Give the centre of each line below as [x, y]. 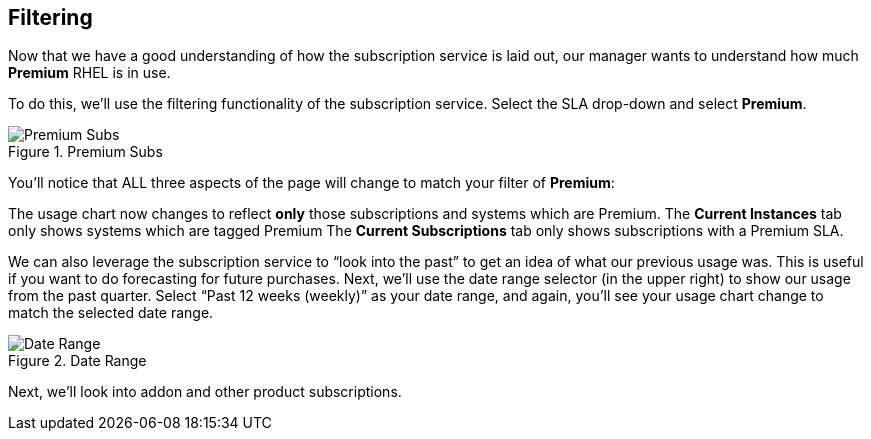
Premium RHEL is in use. [89, 73]
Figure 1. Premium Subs [85, 152]
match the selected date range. [111, 313]
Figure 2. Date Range [77, 361]
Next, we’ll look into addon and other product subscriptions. [205, 392]
